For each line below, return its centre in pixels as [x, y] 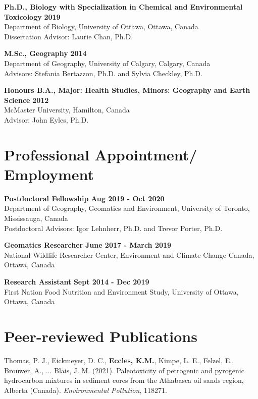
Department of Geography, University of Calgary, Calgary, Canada [107, 63]
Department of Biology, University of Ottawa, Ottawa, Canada [101, 26]
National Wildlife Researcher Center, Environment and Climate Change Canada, [129, 254]
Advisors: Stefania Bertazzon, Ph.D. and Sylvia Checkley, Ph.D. [103, 73]
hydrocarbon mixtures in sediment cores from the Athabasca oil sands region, [124, 380]
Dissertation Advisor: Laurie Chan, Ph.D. [69, 36]
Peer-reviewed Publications [101, 336]
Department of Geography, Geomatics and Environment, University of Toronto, [127, 208]
